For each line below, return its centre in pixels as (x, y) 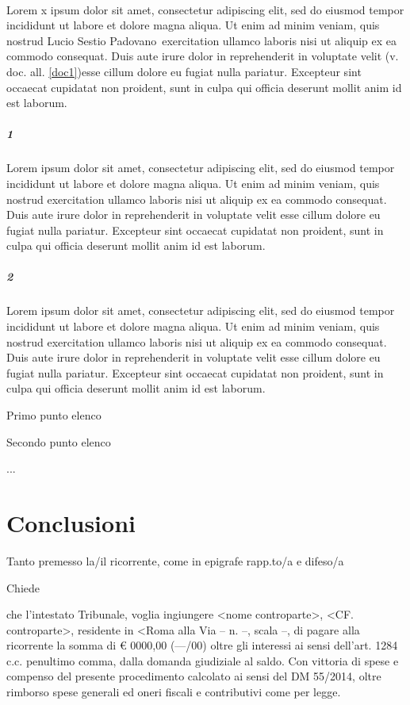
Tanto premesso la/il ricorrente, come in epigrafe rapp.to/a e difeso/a (175, 560)
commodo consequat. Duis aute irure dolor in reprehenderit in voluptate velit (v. (203, 56)
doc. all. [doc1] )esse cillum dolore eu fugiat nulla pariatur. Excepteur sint (184, 71)
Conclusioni (71, 522)
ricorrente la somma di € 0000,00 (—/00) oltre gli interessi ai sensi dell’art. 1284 (202, 645)
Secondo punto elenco (59, 441)
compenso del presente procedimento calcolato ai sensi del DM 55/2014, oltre (194, 676)
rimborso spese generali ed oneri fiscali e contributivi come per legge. (174, 692)
